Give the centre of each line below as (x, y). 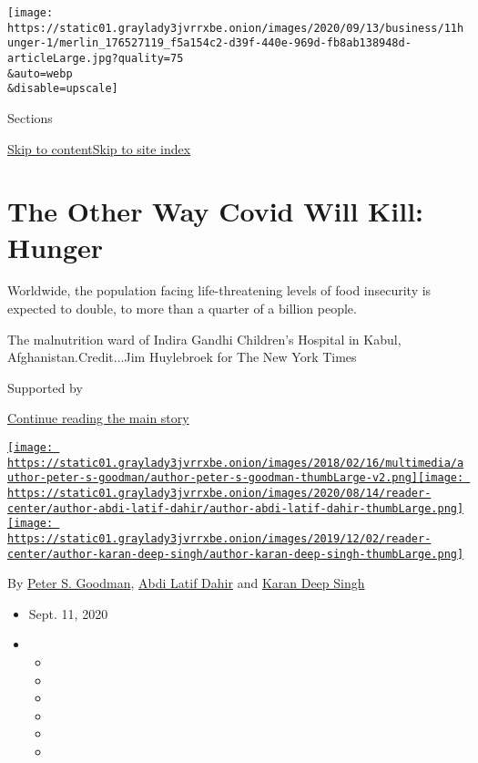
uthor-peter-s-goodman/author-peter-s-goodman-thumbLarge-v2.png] (213, 478)
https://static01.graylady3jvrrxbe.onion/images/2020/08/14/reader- (219, 493)
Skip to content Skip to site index (99, 148)
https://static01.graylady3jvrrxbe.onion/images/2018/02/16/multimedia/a (236, 463)
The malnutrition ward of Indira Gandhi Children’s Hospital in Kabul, (204, 339)
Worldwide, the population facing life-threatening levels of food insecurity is (219, 290)
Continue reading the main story (98, 418)
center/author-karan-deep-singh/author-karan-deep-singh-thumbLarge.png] (236, 554)
